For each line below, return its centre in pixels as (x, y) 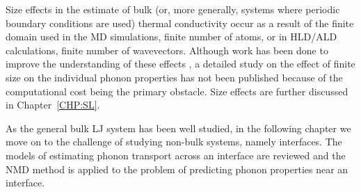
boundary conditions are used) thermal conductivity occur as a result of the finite (180, 23)
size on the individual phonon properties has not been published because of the (174, 77)
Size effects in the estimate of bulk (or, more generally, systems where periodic (173, 9)
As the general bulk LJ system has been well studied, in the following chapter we (178, 128)
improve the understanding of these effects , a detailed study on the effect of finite (180, 64)
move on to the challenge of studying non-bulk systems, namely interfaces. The (174, 142)
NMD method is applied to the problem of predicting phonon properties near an (177, 169)
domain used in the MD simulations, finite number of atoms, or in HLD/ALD (171, 37)
